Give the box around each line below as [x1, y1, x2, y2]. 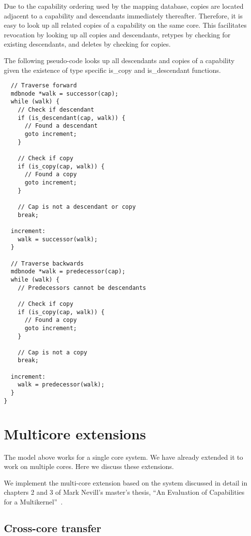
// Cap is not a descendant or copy [17, 203, 136, 210]
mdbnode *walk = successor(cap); [11, 90, 119, 97]
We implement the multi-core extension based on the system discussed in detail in [4, 477, 248, 487]
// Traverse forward [11, 82, 77, 89]
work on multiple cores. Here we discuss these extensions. [4, 461, 174, 471]
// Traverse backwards [11, 260, 84, 267]
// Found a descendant [24, 122, 98, 130]
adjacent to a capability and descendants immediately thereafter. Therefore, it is [4, 10, 243, 20]
